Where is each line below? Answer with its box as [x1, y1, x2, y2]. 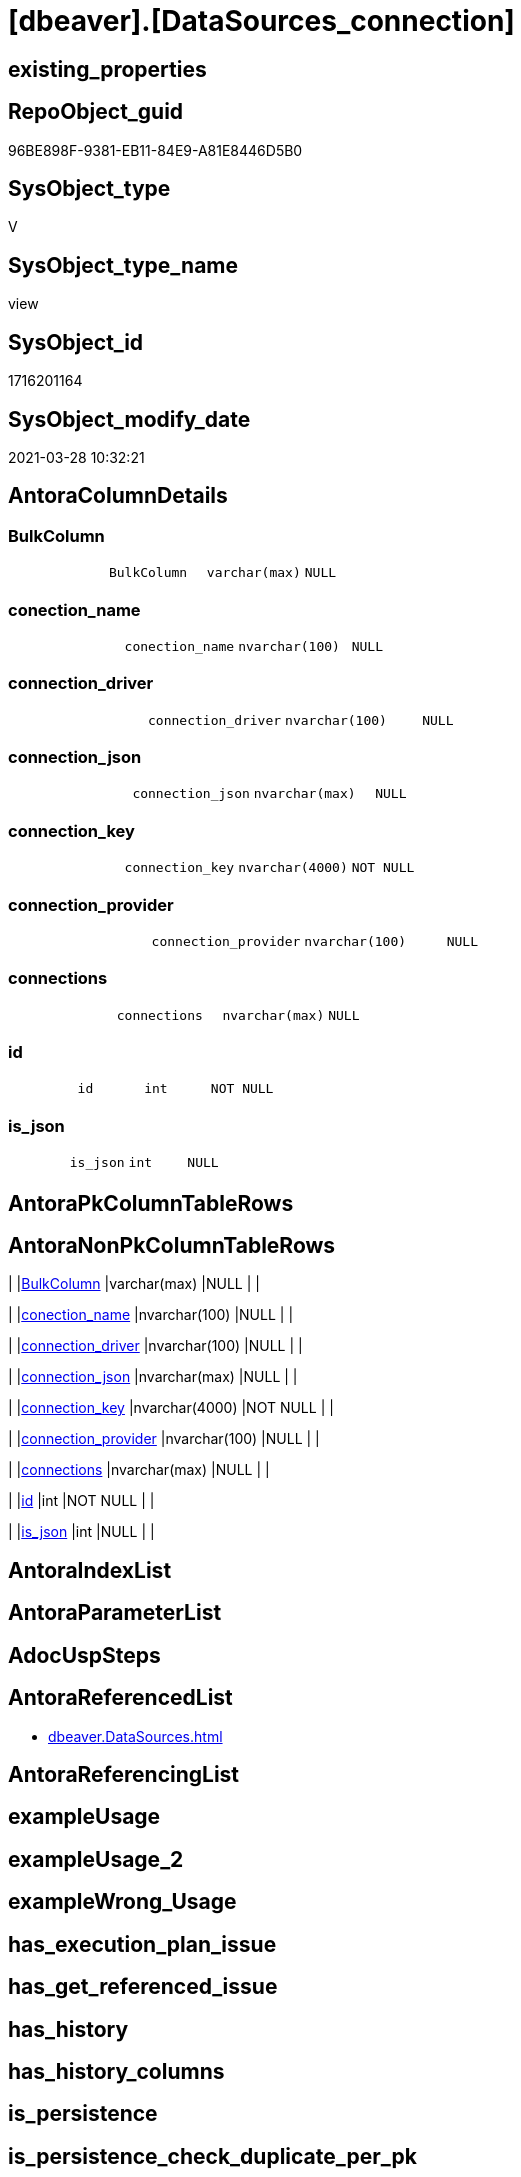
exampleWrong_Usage [8, 1889, 237, 1915]
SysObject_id [8, 329, 144, 355]
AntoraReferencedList [8, 1685, 233, 1711]
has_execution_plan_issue [8, 1931, 277, 1957]
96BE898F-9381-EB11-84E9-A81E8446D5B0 [8, 141, 303, 159]
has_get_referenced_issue [8, 1974, 278, 2000]
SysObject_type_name [8, 252, 239, 278]
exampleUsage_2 [8, 1846, 184, 1872]
